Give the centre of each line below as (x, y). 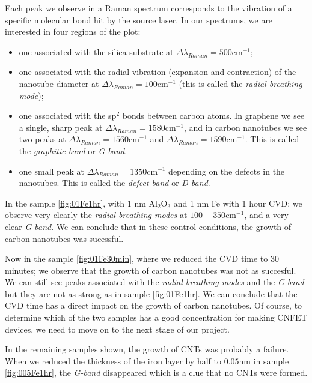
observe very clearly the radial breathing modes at (96, 215)
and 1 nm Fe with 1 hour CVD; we (238, 203)
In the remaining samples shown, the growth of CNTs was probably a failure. (147, 349)
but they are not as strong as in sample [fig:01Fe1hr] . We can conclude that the (151, 293)
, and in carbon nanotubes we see (245, 127)
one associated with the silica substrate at (96, 51)
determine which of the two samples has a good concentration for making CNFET (156, 317)
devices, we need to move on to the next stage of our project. (117, 329)
